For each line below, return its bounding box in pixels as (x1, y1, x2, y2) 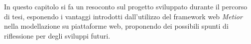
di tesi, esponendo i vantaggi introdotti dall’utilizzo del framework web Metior (4, 11, 243, 21)
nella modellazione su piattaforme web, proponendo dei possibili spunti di (4, 21, 229, 31)
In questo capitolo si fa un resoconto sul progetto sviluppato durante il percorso (4, 1, 248, 11)
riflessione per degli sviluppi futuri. (4, 30, 111, 41)
